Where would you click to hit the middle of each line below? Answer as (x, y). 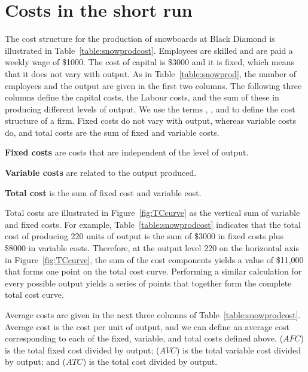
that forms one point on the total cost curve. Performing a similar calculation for (153, 271)
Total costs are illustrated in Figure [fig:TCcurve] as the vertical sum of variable (153, 213)
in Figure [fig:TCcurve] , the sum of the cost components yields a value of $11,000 (154, 259)
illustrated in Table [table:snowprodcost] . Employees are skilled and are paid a (149, 50)
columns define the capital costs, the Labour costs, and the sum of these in (142, 97)
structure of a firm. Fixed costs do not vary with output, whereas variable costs (150, 121)
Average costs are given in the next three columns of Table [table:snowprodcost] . (153, 315)
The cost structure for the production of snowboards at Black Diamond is (140, 39)
